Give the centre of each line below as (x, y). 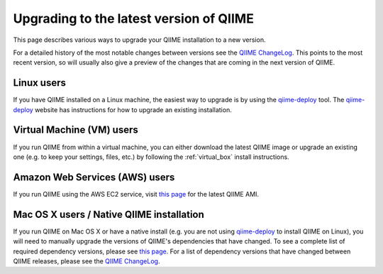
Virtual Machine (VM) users (76, 130)
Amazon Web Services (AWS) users (94, 177)
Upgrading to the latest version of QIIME (134, 18)
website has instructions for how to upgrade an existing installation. (133, 109)
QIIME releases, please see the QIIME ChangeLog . (87, 261)
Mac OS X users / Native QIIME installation (109, 214)
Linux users (40, 83)
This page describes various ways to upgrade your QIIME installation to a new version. (139, 40)
